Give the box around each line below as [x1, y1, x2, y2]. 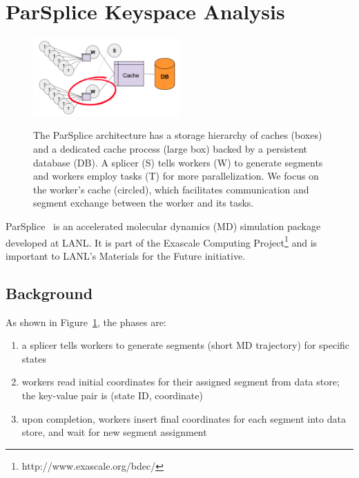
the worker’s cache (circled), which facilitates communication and [33, 182, 309, 196]
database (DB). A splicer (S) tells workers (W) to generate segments [33, 155, 323, 169]
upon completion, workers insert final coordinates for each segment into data [21, 411, 346, 426]
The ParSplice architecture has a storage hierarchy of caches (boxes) [33, 128, 322, 142]
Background [6, 282, 93, 303]
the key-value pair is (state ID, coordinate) [21, 388, 203, 403]
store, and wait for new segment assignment [21, 425, 207, 439]
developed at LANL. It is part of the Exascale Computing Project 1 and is [6, 233, 318, 249]
